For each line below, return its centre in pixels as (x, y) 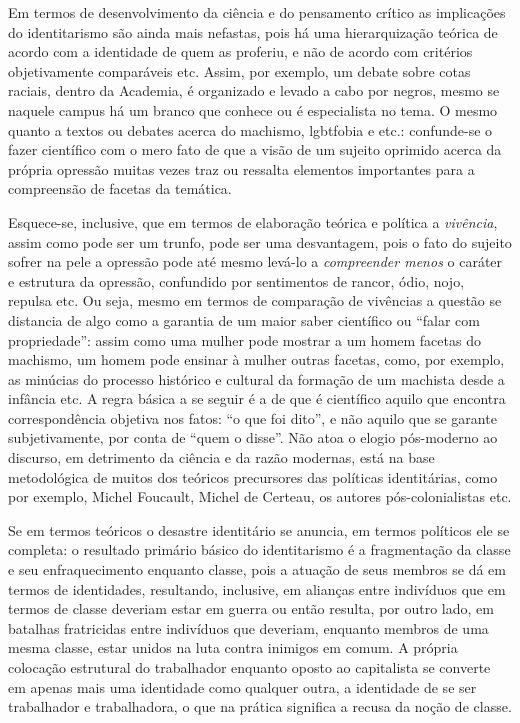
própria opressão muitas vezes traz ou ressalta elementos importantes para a (241, 168)
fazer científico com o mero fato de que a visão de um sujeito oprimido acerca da (255, 149)
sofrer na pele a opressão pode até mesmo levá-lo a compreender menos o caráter (255, 261)
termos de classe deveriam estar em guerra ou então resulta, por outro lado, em (251, 608)
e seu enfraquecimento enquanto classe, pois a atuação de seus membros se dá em (257, 569)
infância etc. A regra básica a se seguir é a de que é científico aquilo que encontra (257, 398)
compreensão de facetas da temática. (120, 188)
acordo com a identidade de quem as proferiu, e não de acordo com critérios (240, 51)
